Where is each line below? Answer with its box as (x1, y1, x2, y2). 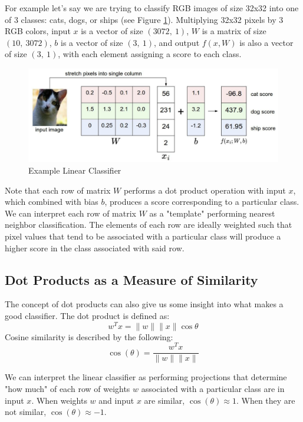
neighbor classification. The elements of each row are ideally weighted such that (5, 218, 292, 231)
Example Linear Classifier (28, 164, 121, 176)
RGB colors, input (5, 25, 71, 37)
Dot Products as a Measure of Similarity (5, 270, 258, 288)
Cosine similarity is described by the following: (5, 330, 173, 343)
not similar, (5, 406, 47, 418)
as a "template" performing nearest (149, 207, 275, 219)
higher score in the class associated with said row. (5, 241, 185, 254)
